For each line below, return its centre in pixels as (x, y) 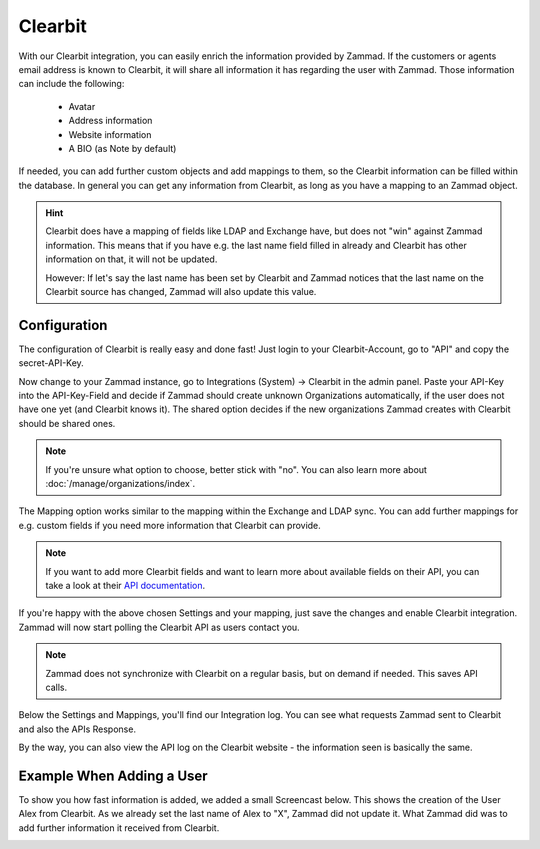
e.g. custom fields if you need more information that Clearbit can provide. (170, 525)
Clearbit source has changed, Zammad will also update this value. (181, 292)
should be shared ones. (67, 423)
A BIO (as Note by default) (122, 148)
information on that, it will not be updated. (131, 259)
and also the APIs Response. (77, 729)
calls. (56, 687)
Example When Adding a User (113, 775)
